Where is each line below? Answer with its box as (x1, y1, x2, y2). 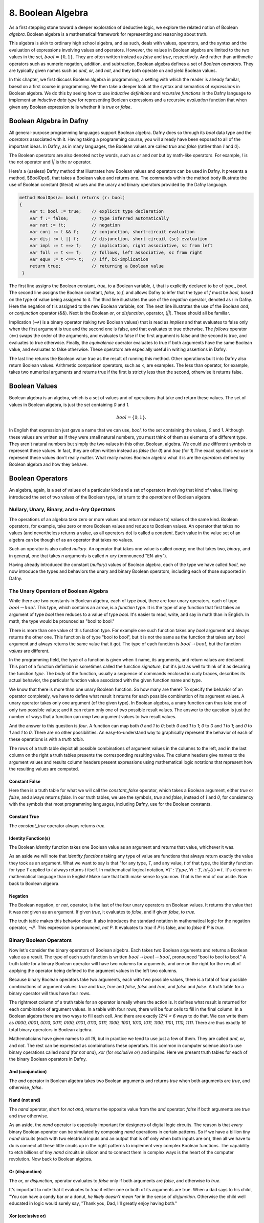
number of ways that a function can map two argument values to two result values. (9, 714, 176, 720)
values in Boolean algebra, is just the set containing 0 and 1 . (9, 402, 130, 408)
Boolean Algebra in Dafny (9, 116, 88, 125)
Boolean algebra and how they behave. (9, 461, 88, 467)
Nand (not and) (9, 1097, 41, 1103)
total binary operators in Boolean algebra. (9, 1026, 93, 1032)
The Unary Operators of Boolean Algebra (9, 588, 109, 594)
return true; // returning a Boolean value (29, 263, 164, 269)
